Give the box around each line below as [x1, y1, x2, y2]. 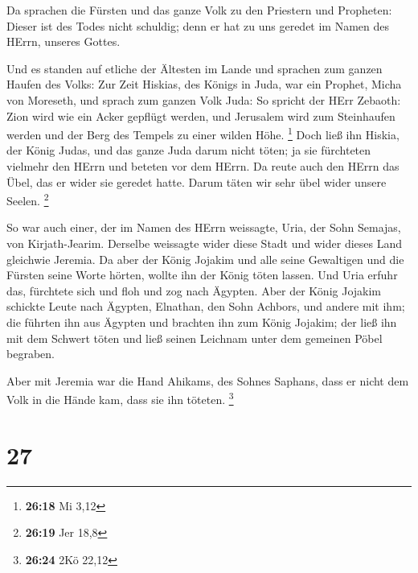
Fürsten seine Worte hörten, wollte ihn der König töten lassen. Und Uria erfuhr [6, 266, 398, 283]
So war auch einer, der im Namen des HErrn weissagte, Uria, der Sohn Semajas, [6, 219, 401, 236]
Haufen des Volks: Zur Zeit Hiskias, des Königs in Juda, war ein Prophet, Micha [6, 76, 402, 93]
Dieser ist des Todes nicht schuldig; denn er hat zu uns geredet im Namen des [6, 17, 390, 34]
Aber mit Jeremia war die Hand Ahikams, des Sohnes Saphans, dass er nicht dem [6, 372, 409, 389]
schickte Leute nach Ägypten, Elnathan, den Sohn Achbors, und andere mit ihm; [6, 298, 405, 315]
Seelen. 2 [6, 190, 49, 208]
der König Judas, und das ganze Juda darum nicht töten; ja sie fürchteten [6, 142, 371, 159]
